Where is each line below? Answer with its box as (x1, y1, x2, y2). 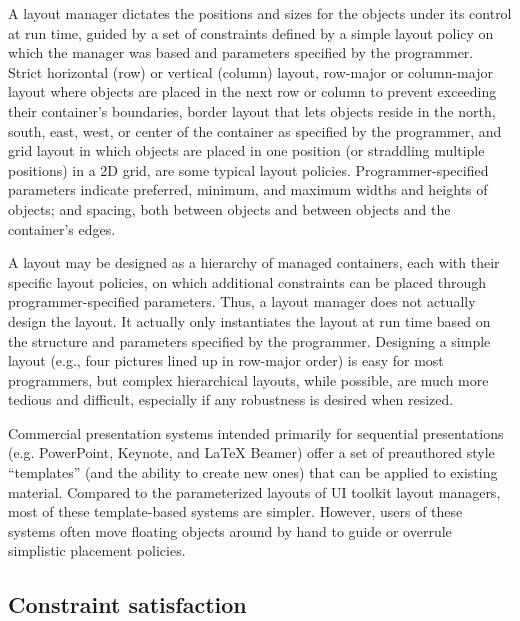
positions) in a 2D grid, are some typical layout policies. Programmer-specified (8, 159, 489, 180)
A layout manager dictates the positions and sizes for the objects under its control (8, 3, 512, 23)
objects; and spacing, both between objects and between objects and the (8, 198, 451, 219)
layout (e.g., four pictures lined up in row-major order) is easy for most (8, 350, 444, 371)
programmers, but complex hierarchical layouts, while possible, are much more (8, 369, 489, 390)
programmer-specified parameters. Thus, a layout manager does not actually (8, 291, 476, 312)
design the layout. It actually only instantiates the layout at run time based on (8, 310, 491, 331)
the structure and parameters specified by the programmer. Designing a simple (8, 330, 491, 351)
